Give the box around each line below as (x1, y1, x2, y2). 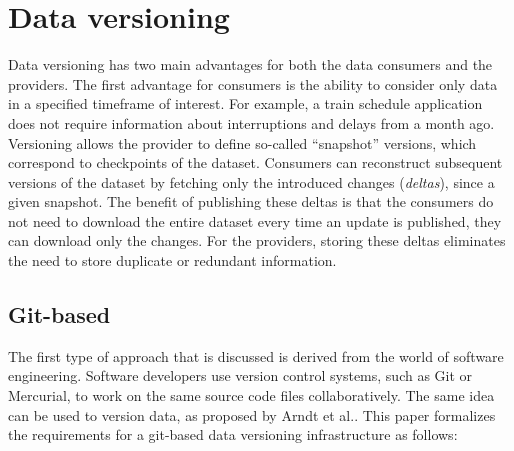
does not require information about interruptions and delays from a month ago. (8, 112, 495, 133)
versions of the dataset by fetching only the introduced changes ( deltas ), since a (8, 171, 495, 192)
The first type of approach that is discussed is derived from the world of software (8, 345, 504, 366)
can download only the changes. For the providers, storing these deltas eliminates (8, 230, 506, 251)
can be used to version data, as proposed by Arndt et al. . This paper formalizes (8, 404, 496, 425)
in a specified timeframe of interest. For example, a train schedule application (8, 93, 483, 114)
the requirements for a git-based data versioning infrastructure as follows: (8, 424, 458, 445)
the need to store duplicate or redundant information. (8, 250, 337, 271)
